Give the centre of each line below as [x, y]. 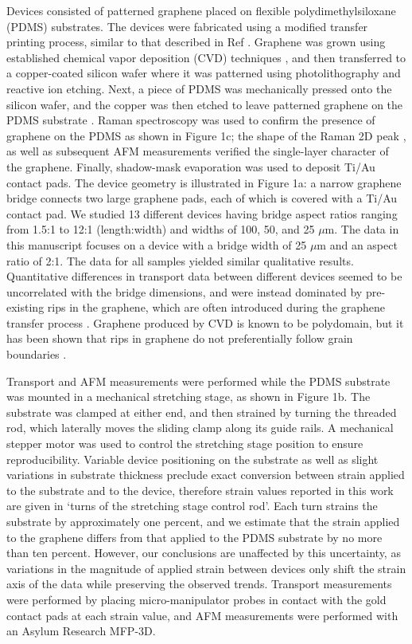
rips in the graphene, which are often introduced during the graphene [216, 307]
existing [25, 307]
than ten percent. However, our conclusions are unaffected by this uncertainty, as [204, 553]
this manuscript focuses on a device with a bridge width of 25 [157, 244]
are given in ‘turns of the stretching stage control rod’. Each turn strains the [192, 506]
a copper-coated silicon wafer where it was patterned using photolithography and [204, 73]
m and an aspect [357, 244]
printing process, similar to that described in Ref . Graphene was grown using [196, 42]
